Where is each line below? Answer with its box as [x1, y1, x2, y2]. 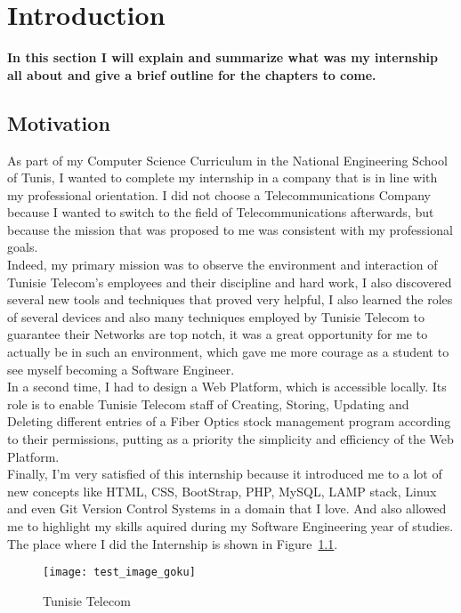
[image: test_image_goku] [43, 566, 196, 579]
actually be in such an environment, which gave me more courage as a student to [7, 343, 449, 361]
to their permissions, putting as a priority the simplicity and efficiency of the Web [7, 430, 454, 448]
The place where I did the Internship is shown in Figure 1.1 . [7, 534, 338, 553]
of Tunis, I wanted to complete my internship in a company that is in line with [7, 168, 438, 187]
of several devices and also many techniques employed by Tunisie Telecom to [7, 307, 425, 326]
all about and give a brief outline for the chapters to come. [7, 65, 376, 84]
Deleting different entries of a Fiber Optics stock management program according [7, 412, 451, 431]
